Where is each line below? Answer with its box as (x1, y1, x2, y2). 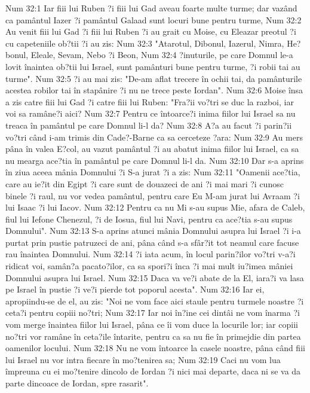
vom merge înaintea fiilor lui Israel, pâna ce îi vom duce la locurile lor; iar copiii (5, 318, 298, 331)
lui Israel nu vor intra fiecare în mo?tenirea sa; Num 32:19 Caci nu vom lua (5, 353, 281, 365)
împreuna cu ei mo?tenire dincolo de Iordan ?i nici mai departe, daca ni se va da (5, 365, 301, 377)
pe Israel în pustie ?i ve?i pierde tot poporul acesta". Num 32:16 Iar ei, (5, 283, 265, 295)
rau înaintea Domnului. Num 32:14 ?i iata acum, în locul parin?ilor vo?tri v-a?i (5, 248, 296, 260)
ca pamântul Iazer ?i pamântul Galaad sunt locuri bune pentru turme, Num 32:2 (5, 13, 302, 26)
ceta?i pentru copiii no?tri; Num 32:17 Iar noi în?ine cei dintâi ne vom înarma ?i (5, 306, 300, 319)
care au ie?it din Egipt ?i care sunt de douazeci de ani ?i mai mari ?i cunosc (5, 177, 284, 190)
